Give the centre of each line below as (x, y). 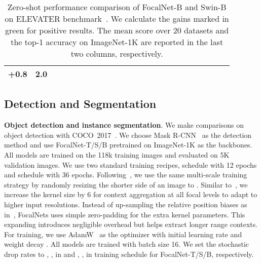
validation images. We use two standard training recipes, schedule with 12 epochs (130, 164)
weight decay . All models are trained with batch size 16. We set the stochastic (126, 244)
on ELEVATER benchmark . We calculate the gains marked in (117, 18)
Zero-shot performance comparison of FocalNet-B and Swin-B (117, 7)
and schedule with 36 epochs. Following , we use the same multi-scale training (126, 175)
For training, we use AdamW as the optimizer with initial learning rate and (123, 234)
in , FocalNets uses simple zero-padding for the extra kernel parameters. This (125, 214)
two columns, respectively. (117, 53)
